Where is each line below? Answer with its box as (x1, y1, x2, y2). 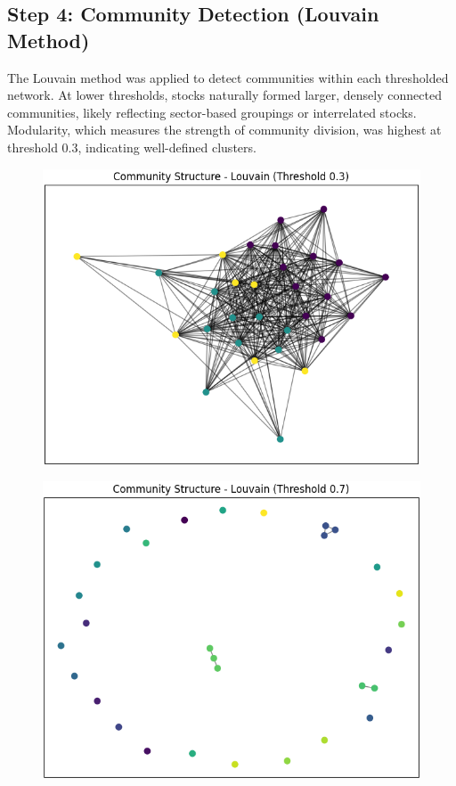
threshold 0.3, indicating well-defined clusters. (7, 137, 256, 156)
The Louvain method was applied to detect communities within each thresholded (7, 68, 449, 86)
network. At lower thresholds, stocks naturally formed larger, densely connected (7, 86, 442, 104)
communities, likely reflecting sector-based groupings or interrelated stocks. (7, 102, 417, 121)
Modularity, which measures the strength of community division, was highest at (7, 120, 442, 139)
